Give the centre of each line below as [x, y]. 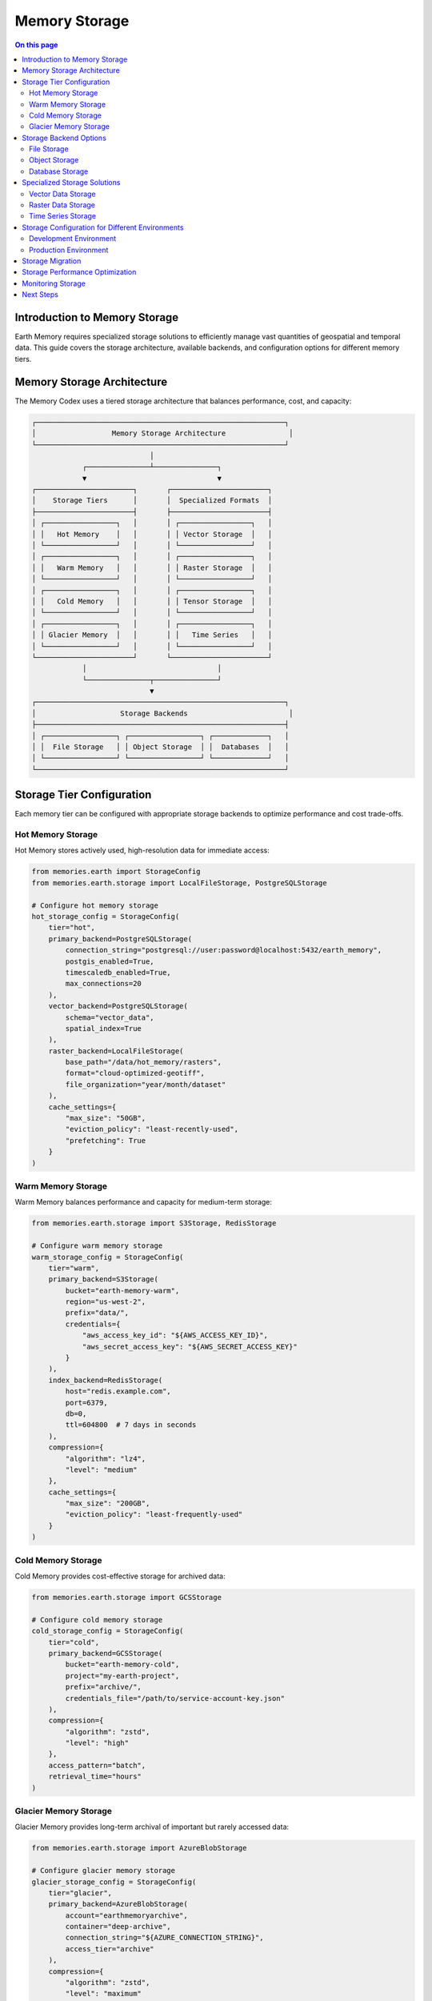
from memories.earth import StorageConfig [116, 872]
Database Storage [59, 171]
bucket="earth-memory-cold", [122, 1664]
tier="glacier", [80, 1893]
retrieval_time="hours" [95, 1776]
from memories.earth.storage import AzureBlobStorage [139, 1848]
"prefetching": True [106, 1140]
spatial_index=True [103, 1028]
